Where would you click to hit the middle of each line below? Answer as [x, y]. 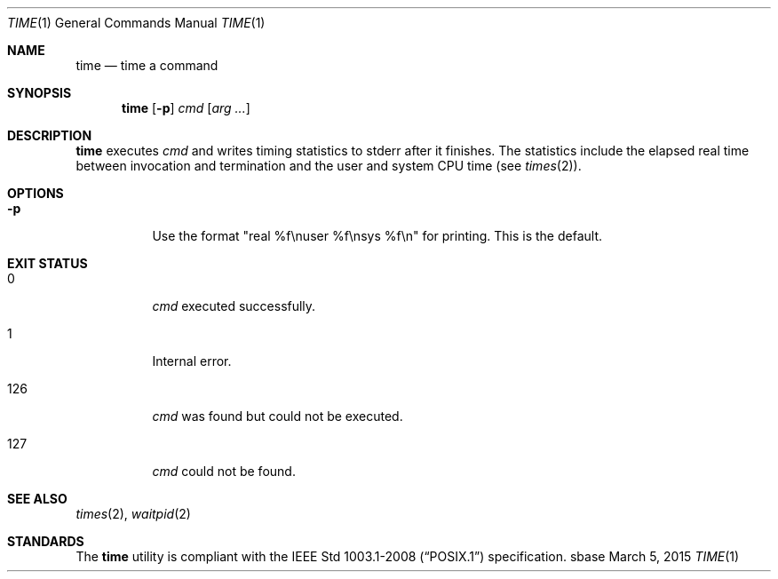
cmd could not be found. [224, 471]
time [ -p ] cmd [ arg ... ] [186, 108]
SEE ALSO [37, 499]
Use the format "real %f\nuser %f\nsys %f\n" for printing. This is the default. [377, 236]
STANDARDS [46, 541]
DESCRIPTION [50, 135]
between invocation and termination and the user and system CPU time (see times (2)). [329, 166]
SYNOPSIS [40, 93]
